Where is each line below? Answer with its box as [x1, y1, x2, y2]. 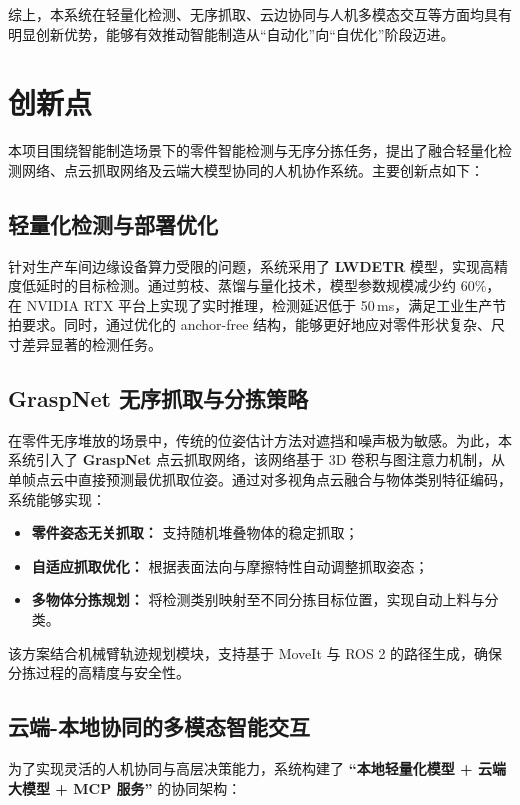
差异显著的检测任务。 [21, 334, 162, 355]
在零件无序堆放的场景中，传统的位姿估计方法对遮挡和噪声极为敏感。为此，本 [8, 429, 512, 450]
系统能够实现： [8, 488, 106, 509]
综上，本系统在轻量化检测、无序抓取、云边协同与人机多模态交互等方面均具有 [8, 4, 512, 24]
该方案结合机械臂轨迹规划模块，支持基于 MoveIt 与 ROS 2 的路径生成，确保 [8, 642, 503, 663]
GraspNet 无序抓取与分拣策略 [8, 383, 309, 414]
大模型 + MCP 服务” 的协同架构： [8, 777, 242, 798]
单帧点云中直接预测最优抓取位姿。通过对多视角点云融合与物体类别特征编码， [8, 469, 512, 490]
